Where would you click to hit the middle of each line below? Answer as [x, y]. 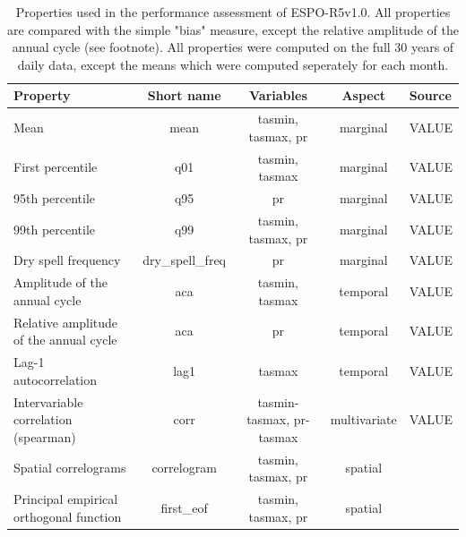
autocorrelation [56, 379]
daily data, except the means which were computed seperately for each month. [233, 64]
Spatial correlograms [70, 468]
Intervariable [48, 401]
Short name [184, 95]
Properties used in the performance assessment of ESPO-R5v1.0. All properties [233, 12]
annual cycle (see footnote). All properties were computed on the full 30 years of [233, 47]
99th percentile [55, 229]
